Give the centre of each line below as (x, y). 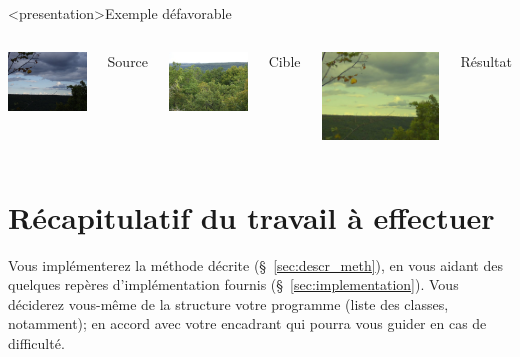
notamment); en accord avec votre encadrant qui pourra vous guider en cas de (247, 323)
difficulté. (36, 343)
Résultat (486, 60)
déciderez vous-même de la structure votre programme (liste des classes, (228, 303)
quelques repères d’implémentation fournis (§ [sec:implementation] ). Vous (233, 284)
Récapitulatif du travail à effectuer (251, 216)
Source (128, 60)
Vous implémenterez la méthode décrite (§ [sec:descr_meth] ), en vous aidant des (255, 264)
